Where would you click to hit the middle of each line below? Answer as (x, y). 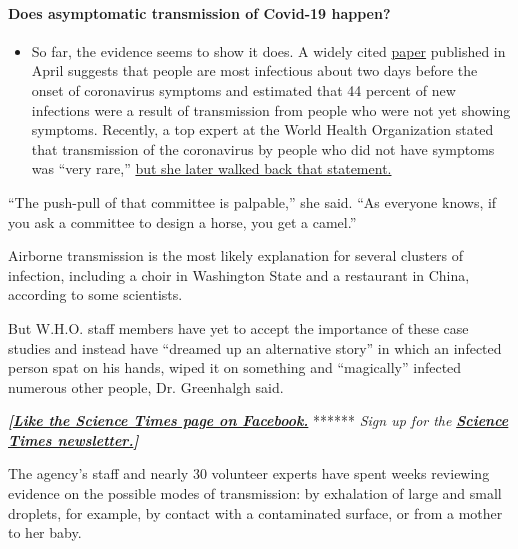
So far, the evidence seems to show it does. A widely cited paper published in (268, 50)
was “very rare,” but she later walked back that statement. (211, 168)
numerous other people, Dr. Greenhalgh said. (146, 386)
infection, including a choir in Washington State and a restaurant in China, (239, 274)
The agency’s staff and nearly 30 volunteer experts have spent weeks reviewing (249, 473)
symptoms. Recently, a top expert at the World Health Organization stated (262, 129)
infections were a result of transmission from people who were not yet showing (271, 109)
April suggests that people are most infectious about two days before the (254, 70)
